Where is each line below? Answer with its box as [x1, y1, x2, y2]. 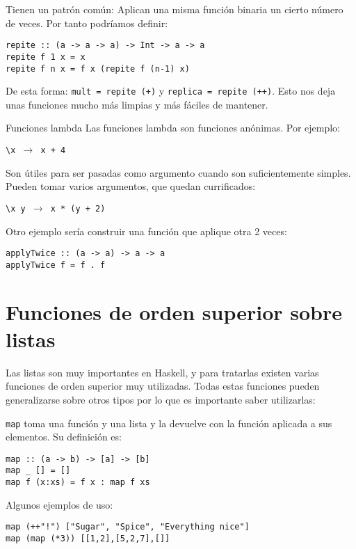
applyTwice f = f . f [6, 260, 106, 270]
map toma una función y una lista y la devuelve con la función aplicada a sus [6, 415, 332, 430]
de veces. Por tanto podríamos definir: [6, 15, 168, 30]
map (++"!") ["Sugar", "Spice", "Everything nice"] [6, 522, 250, 532]
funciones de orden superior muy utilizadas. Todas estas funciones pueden [6, 379, 320, 393]
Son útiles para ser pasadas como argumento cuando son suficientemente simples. [6, 165, 351, 180]
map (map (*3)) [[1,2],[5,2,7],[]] [6, 533, 170, 543]
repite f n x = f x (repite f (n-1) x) [6, 63, 190, 74]
